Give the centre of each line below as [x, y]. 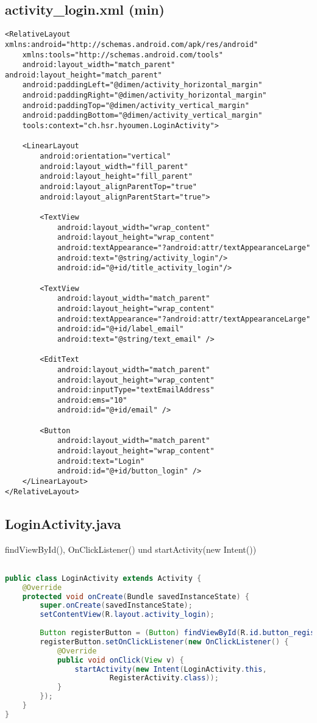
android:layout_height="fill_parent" [116, 177]
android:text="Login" [101, 461]
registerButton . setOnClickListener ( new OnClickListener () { [164, 642]
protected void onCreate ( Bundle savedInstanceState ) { [136, 596]
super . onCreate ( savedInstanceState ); [116, 606]
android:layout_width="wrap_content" [134, 227]
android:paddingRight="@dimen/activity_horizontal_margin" [144, 95]
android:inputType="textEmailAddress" [136, 390]
